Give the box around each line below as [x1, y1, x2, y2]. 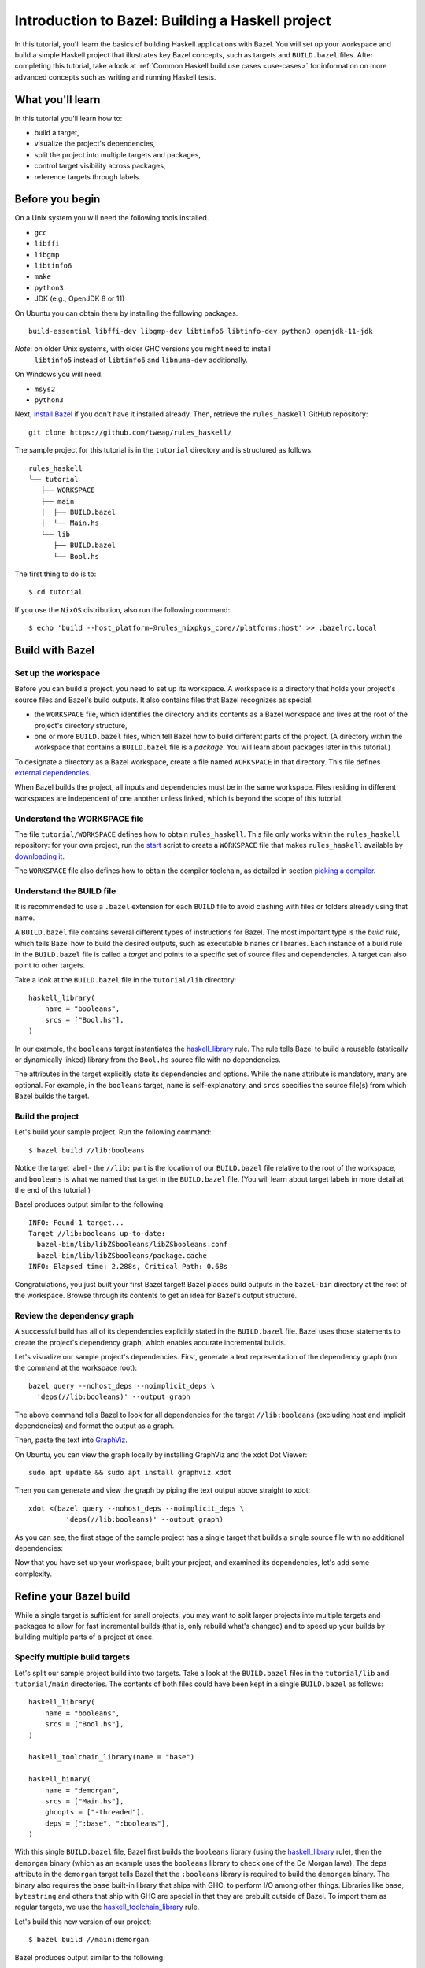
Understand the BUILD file [14, 886, 116, 897]
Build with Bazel [14, 644, 94, 657]
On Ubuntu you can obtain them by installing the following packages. [14, 308, 238, 318]
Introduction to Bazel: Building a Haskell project [14, 12, 331, 29]
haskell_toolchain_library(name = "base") [28, 1752, 195, 1762]
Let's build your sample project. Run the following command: [14, 1127, 212, 1137]
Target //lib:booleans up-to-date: [28, 1229, 166, 1238]
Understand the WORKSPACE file [14, 813, 144, 824]
